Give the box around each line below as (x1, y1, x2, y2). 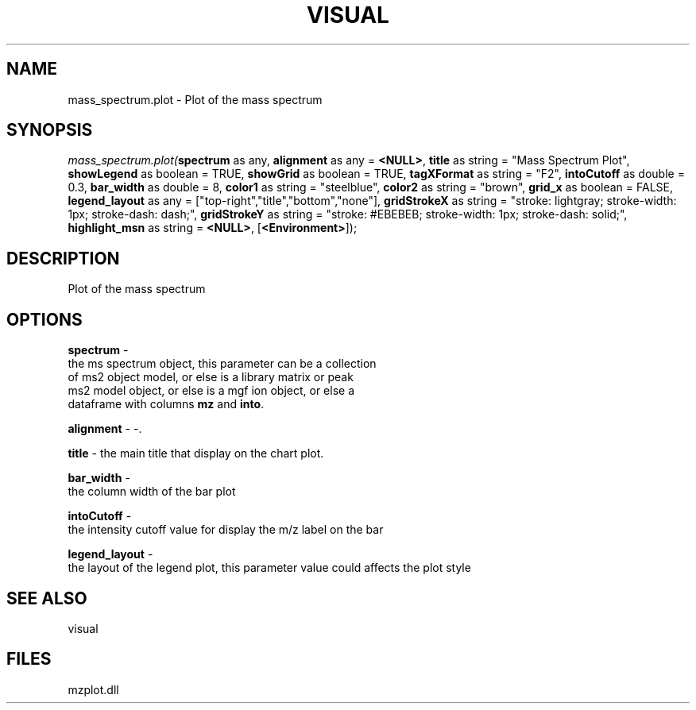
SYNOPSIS (6, 120, 93, 141)
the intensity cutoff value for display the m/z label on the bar (68, 523, 384, 537)
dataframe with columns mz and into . (68, 397, 265, 411)
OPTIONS (6, 309, 83, 330)
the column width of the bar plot (68, 484, 236, 499)
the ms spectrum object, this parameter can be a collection (68, 357, 377, 371)
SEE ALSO (6, 588, 87, 608)
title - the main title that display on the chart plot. (68, 446, 324, 461)
